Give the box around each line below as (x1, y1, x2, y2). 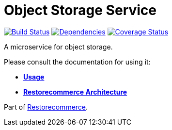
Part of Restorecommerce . (4, 102, 88, 111)
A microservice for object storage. (4, 42, 113, 51)
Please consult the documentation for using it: (4, 57, 151, 66)
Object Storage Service (4, 2, 156, 18)
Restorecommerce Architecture (23, 87, 127, 96)
